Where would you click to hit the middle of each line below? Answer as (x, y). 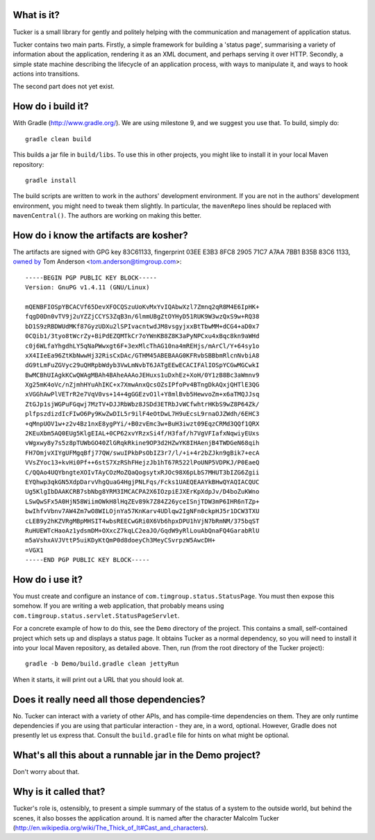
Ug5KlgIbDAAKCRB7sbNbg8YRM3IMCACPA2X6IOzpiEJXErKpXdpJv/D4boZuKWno (142, 492)
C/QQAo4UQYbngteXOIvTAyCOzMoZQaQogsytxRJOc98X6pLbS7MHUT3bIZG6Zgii (142, 472)
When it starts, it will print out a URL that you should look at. (98, 679)
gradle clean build (58, 139)
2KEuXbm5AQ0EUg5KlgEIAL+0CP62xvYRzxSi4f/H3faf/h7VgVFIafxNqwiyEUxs (142, 434)
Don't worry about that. (46, 772)
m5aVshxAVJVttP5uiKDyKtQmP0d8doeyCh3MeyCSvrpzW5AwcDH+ (120, 540)
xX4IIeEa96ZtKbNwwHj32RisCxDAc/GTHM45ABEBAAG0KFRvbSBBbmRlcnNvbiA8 (142, 355)
